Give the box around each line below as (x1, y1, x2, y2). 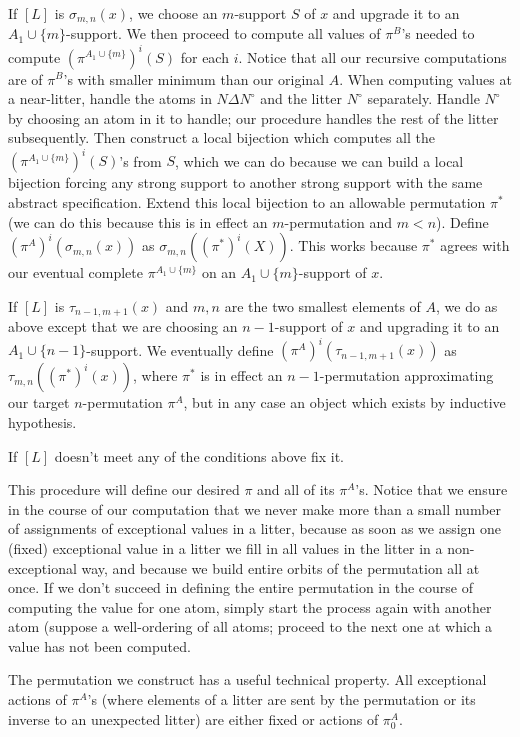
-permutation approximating (319, 365, 494, 386)
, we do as (436, 295, 498, 316)
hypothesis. (8, 411, 77, 432)
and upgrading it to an (359, 316, 500, 337)
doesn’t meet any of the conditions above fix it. (54, 445, 344, 466)
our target (8, 392, 70, 413)
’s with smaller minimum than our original (63, 68, 324, 89)
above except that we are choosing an (8, 316, 238, 337)
